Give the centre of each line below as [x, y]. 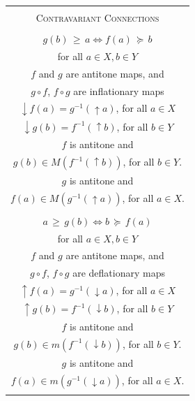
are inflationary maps [119, 90]
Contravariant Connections [97, 17]
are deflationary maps [119, 273]
